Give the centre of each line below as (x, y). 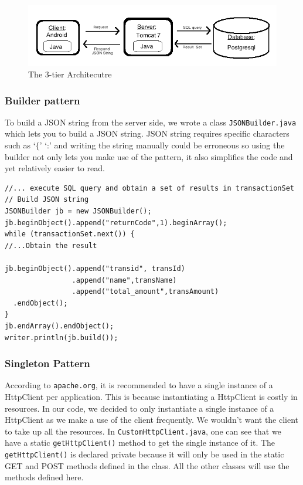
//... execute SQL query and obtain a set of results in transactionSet (149, 188)
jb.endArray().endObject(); (59, 326)
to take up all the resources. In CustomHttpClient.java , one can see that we (143, 431)
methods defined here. (44, 477)
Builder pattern (42, 100)
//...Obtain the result (51, 245)
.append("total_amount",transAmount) (145, 292)
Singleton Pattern (47, 363)
